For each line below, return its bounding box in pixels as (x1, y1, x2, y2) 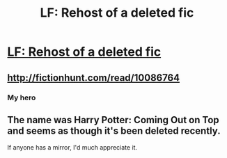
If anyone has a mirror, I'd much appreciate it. (7, 143, 138, 152)
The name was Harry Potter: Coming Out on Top (7, 113, 219, 126)
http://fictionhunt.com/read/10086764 (7, 72, 180, 84)
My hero (7, 93, 36, 102)
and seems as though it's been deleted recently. (7, 125, 221, 136)
